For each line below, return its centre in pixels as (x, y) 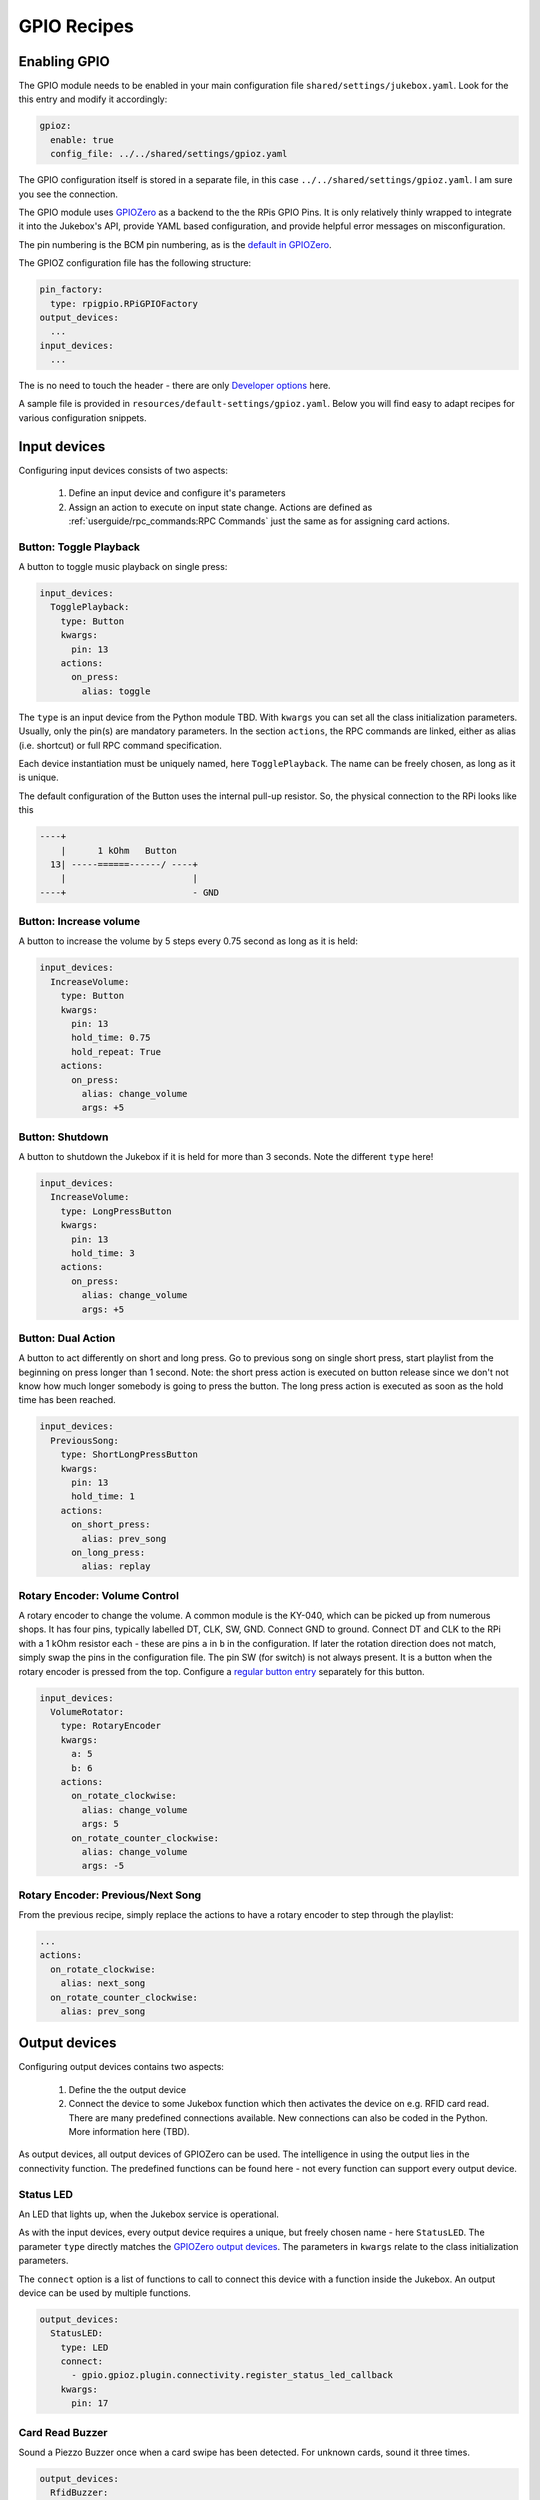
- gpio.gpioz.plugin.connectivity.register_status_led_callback (232, 2375)
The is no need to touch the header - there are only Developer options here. (174, 386)
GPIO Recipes (76, 26)
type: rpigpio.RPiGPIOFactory (124, 303)
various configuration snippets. (82, 417)
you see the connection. (68, 194)
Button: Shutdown (63, 1137)
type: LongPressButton (116, 1211)
